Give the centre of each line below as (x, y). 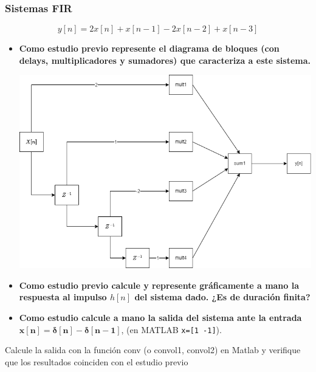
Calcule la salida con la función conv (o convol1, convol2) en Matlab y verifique (153, 350)
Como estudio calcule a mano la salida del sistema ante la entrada (160, 317)
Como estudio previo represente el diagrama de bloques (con (149, 48)
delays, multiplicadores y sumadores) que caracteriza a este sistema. (165, 60)
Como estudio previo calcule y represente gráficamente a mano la (159, 285)
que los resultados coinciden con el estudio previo (97, 361)
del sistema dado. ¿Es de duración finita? (222, 297)
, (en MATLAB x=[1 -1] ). (171, 329)
